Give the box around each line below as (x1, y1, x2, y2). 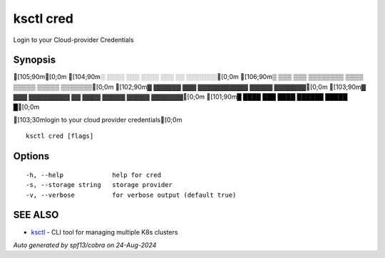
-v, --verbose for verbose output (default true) (26, 190, 237, 199)
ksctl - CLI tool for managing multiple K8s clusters (31, 227, 178, 236)
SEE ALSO (13, 209, 59, 221)
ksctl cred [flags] (26, 132, 94, 140)
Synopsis (13, 54, 56, 66)
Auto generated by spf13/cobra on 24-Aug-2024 (13, 240, 157, 249)
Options (13, 150, 50, 163)
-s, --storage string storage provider (26, 181, 173, 189)
